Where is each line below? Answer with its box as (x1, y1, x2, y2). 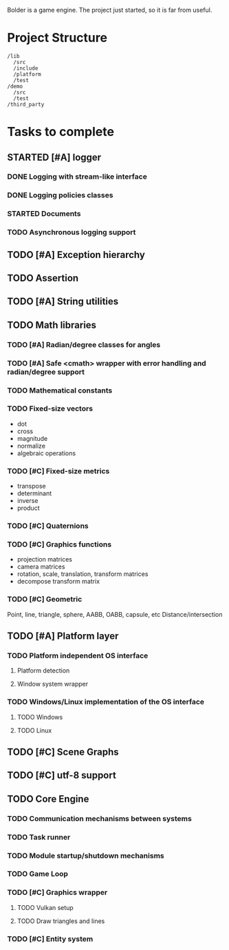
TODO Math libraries (7, 319, 97, 330)
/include (13, 65, 39, 72)
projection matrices (17, 555, 72, 564)
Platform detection (17, 666, 70, 675)
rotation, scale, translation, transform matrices (17, 570, 149, 578)
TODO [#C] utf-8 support (7, 769, 117, 782)
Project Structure (7, 30, 108, 46)
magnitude (17, 434, 48, 442)
